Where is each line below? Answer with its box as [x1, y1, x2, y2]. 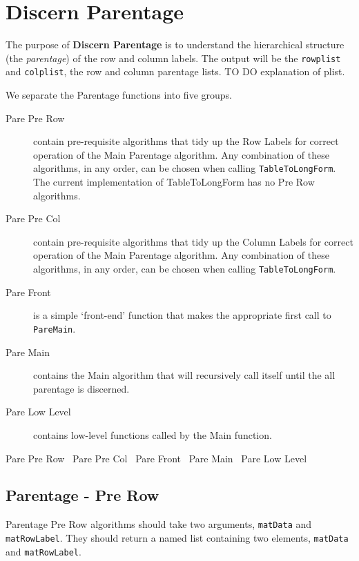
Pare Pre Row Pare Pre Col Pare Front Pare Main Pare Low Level [6, 451, 307, 465]
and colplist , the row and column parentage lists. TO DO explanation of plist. [6, 64, 345, 79]
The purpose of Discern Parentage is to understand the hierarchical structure [6, 37, 345, 52]
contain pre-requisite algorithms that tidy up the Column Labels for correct [33, 234, 353, 248]
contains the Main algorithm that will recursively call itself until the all [33, 368, 336, 382]
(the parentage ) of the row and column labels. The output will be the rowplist [6, 50, 341, 65]
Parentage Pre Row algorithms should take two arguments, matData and [6, 517, 312, 531]
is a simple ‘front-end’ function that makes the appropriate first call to [33, 308, 331, 322]
